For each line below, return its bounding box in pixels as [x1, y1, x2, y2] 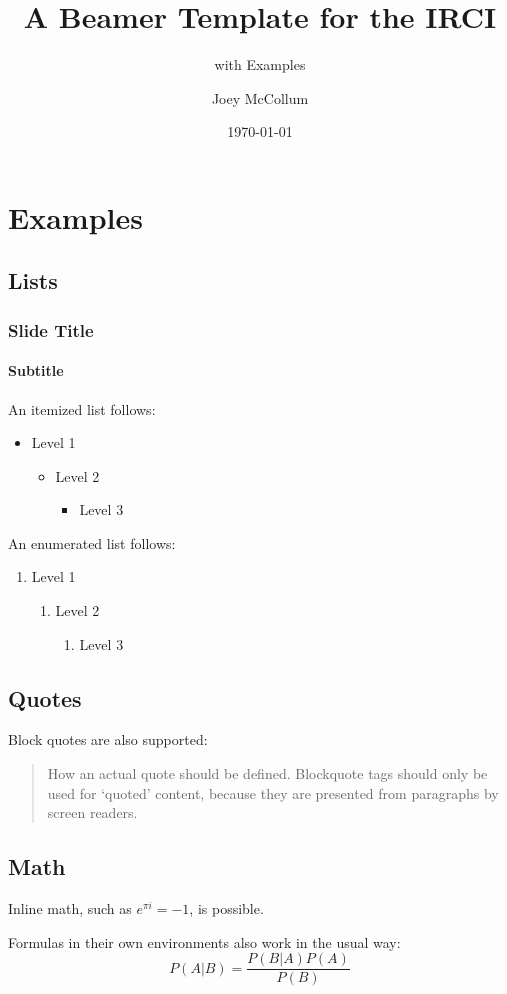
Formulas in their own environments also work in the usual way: [8, 931, 401, 952]
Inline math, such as [8, 898, 132, 919]
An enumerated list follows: [8, 532, 176, 553]
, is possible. [189, 898, 264, 919]
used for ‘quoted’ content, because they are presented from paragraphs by [47, 782, 499, 803]
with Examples [214, 54, 306, 75]
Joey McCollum [211, 87, 309, 108]
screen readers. [47, 802, 138, 823]
